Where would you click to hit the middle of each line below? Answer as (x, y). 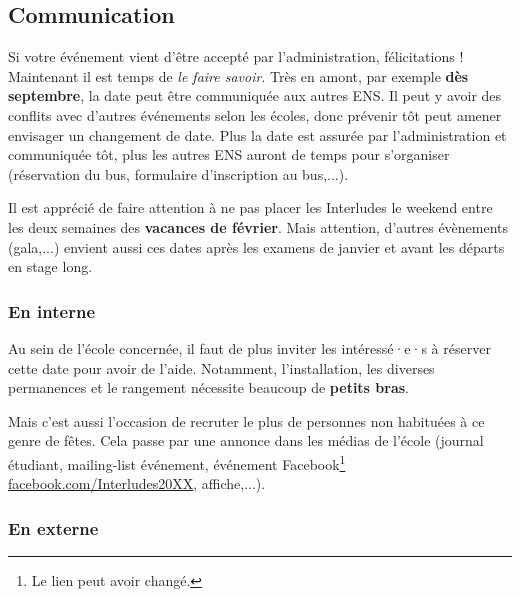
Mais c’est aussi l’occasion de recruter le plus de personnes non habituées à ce (246, 420)
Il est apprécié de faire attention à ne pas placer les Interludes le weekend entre (250, 207)
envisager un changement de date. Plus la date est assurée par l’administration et (257, 134)
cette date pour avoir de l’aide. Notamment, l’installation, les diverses (221, 367)
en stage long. (50, 266)
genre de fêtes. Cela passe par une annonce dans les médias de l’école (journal (246, 440)
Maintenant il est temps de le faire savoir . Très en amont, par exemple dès (238, 75)
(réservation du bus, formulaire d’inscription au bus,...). (178, 173)
